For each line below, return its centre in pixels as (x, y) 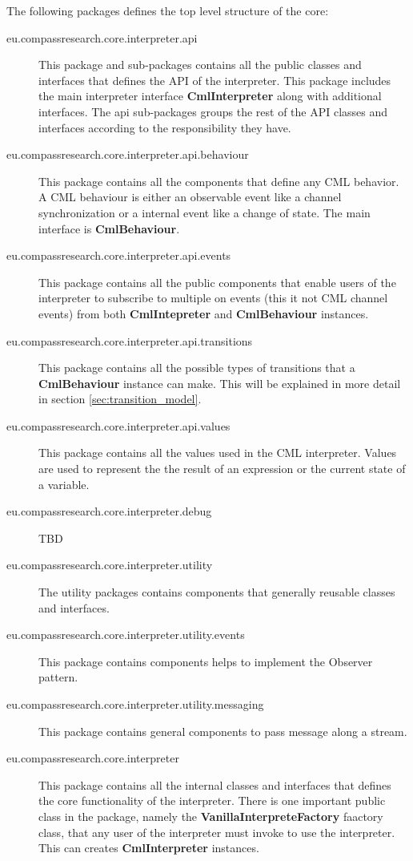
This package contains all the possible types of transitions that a (197, 368)
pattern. (58, 677)
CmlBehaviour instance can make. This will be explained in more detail (220, 383)
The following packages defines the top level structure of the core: (168, 10)
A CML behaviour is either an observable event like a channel (190, 197)
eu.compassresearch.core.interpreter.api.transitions (130, 340)
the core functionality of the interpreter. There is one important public (212, 800)
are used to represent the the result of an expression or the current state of (222, 469)
